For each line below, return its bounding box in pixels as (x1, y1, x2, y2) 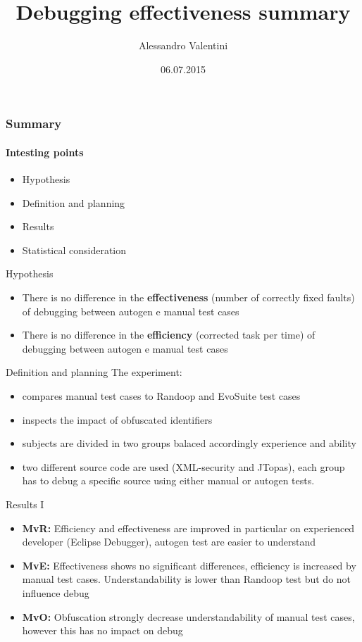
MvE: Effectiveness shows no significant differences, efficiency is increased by (22, 558, 356, 572)
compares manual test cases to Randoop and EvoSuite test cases (22, 388, 301, 403)
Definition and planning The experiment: (6, 365, 182, 379)
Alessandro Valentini (138, 38, 228, 53)
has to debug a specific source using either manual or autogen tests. (22, 473, 315, 488)
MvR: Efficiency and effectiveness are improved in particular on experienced (22, 520, 355, 535)
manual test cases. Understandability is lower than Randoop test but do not (22, 572, 351, 586)
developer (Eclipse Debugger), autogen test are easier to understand (22, 534, 316, 549)
